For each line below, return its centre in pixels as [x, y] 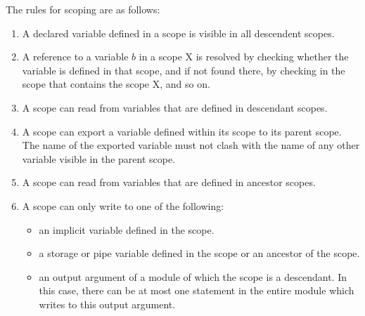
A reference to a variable [75, 57]
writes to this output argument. [107, 304]
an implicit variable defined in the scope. [127, 229]
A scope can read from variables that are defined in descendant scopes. [175, 107]
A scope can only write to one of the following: [123, 205]
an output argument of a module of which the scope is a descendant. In [193, 276]
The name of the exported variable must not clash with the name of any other [191, 145]
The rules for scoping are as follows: [83, 9]
